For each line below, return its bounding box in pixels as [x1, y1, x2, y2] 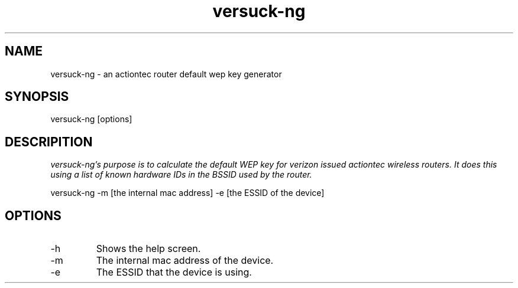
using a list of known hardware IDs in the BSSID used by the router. [50, 169, 312, 180]
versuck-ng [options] [50, 114, 132, 125]
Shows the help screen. [96, 243, 201, 255]
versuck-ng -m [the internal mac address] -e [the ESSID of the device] [50, 188, 325, 198]
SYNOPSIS [5, 89, 69, 104]
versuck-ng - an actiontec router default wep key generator [50, 68, 282, 79]
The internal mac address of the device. [96, 254, 274, 267]
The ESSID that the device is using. [96, 266, 252, 279]
